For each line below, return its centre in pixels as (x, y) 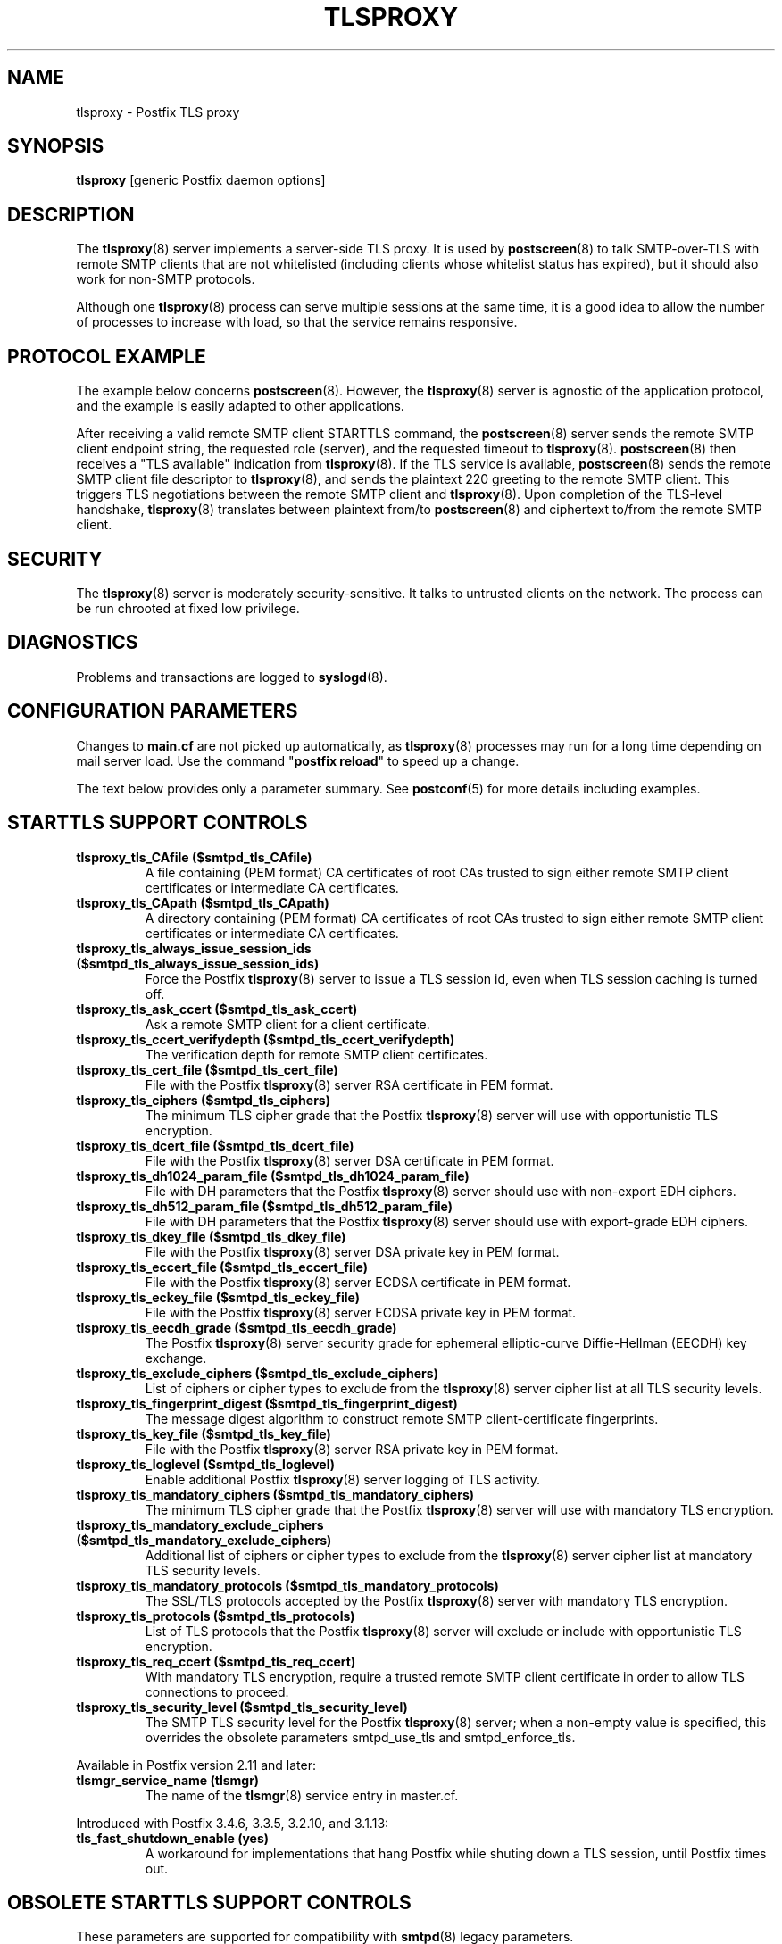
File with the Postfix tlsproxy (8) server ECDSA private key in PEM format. (361, 1312)
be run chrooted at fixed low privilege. (188, 608)
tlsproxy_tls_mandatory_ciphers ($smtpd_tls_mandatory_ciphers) (275, 1494)
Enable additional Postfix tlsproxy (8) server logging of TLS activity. (343, 1479)
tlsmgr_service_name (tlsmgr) (168, 1780)
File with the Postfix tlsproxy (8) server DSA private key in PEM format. (352, 1251)
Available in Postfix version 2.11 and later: (196, 1765)
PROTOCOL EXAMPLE (107, 356)
